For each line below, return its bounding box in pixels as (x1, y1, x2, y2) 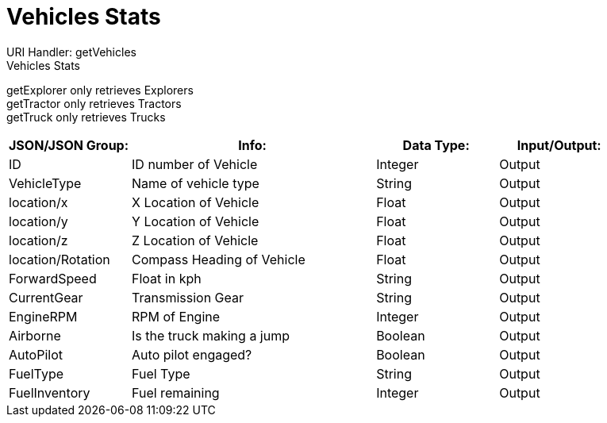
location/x (9, 194, 68, 210)
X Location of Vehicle (132, 194, 259, 210)
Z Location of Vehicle (132, 232, 259, 248)
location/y (9, 213, 68, 229)
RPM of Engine (132, 308, 221, 325)
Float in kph (132, 270, 202, 286)
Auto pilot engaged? (132, 346, 252, 363)
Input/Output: (517, 137, 601, 153)
